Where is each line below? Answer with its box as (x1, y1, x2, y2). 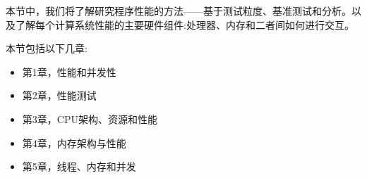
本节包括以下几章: (6, 41, 88, 56)
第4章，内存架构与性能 (22, 135, 126, 150)
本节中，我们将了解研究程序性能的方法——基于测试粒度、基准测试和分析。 (6, 4, 351, 18)
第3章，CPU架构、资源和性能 (22, 111, 157, 126)
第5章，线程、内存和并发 (22, 159, 136, 174)
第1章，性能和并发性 (22, 64, 116, 79)
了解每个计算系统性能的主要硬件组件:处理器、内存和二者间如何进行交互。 (15, 17, 354, 32)
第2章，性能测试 (22, 88, 97, 103)
